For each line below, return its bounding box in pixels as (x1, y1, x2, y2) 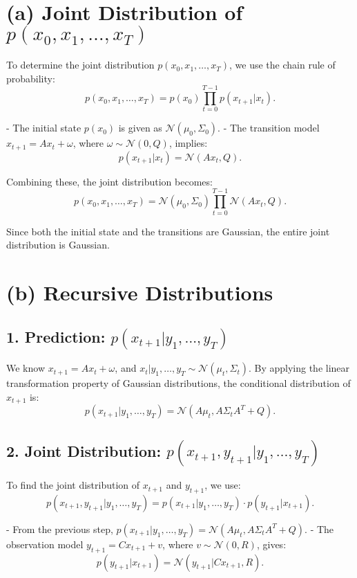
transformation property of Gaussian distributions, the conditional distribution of (6, 376, 351, 390)
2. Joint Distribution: (6, 440, 162, 461)
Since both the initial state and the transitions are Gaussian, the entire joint (6, 224, 330, 238)
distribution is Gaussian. (6, 237, 110, 252)
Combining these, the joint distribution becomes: (6, 174, 213, 188)
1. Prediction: (6, 325, 106, 347)
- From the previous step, (6, 521, 113, 536)
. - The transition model (218, 120, 320, 135)
